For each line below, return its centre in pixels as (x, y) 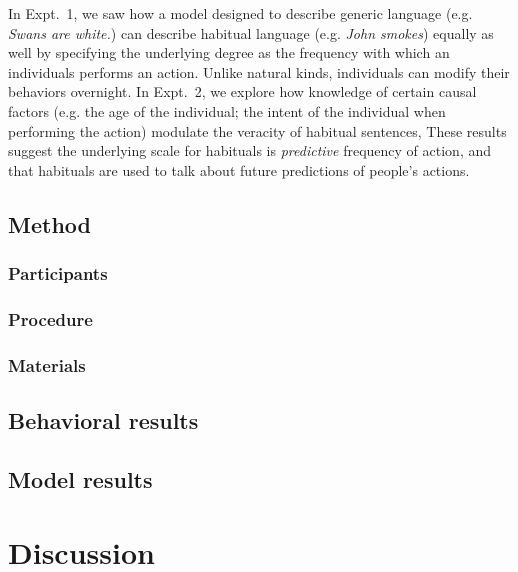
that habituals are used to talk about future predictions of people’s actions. (239, 169)
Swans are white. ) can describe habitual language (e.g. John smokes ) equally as (251, 32)
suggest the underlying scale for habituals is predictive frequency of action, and (250, 150)
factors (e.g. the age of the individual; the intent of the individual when (227, 110)
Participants (58, 273)
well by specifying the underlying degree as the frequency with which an (229, 52)
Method (49, 223)
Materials (47, 364)
